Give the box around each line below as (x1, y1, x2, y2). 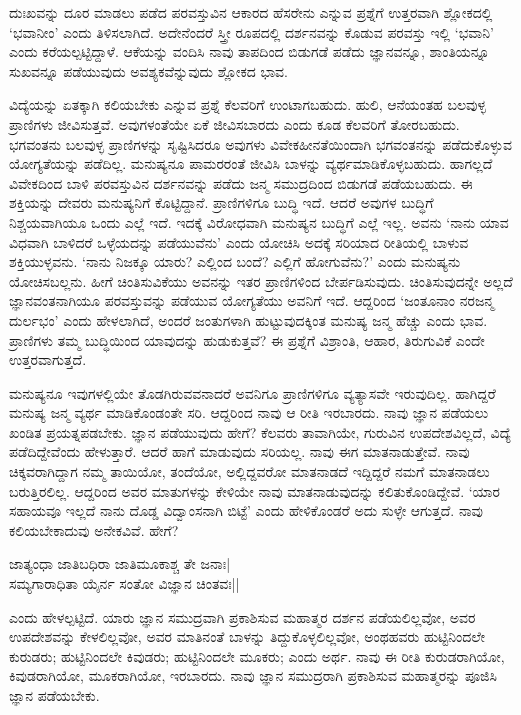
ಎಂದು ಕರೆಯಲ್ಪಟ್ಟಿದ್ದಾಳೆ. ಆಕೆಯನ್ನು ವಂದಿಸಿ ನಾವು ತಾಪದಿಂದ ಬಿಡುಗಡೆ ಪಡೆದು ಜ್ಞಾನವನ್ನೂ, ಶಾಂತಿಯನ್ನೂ (9, 41, 490, 62)
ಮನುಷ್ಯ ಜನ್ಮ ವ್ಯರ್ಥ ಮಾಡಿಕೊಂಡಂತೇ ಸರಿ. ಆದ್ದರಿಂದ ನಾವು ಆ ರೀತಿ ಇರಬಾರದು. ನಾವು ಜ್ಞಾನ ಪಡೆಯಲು (9, 402, 489, 423)
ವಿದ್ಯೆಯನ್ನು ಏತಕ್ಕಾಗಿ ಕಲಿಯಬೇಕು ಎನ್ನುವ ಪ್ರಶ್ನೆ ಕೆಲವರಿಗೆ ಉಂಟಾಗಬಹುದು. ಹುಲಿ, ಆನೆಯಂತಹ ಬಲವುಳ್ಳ (9, 94, 486, 115)
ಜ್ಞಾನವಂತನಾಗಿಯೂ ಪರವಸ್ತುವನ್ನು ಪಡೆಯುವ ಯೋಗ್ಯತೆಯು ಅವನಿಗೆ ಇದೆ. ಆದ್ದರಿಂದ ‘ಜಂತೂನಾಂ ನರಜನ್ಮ (9, 290, 494, 311)
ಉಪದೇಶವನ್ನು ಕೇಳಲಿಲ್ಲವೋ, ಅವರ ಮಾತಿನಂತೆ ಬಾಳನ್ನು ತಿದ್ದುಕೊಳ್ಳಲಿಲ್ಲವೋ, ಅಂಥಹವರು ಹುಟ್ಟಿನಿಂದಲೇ (9, 626, 485, 647)
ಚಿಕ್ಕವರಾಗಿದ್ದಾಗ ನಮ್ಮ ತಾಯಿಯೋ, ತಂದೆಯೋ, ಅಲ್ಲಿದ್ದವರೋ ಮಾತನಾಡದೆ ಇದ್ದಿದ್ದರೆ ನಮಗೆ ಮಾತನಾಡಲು (9, 461, 490, 482)
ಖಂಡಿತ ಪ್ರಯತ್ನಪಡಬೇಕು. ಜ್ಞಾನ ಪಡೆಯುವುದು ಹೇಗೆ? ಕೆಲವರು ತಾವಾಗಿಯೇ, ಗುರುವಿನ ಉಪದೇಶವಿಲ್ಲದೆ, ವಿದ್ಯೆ (9, 421, 511, 442)
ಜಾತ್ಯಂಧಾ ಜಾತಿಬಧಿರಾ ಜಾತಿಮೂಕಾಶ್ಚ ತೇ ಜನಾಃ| (9, 553, 231, 574)
